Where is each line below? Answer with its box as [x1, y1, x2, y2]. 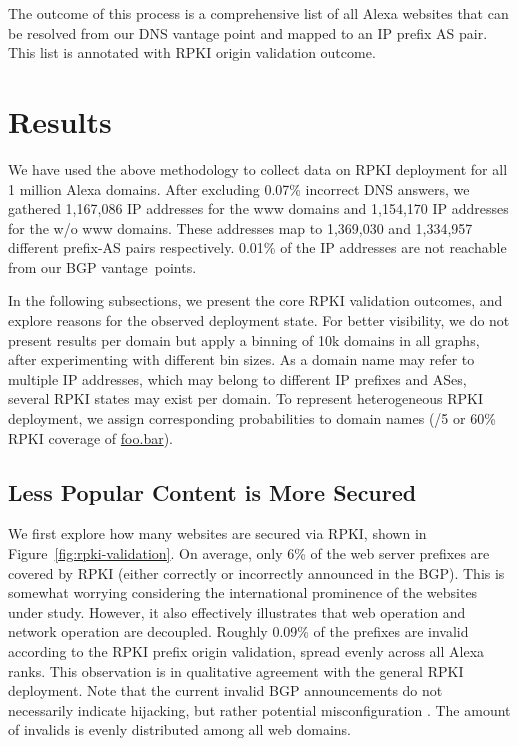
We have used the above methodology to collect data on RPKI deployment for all [8, 158, 508, 179]
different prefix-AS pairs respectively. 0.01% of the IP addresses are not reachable [8, 237, 507, 258]
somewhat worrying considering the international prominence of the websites [8, 582, 478, 603]
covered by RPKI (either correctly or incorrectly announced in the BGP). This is [8, 562, 505, 583]
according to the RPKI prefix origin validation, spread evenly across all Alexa [8, 640, 485, 661]
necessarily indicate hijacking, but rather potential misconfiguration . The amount [8, 699, 511, 720]
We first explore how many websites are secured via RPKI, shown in [8, 523, 427, 544]
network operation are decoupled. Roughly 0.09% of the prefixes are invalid [8, 621, 469, 642]
